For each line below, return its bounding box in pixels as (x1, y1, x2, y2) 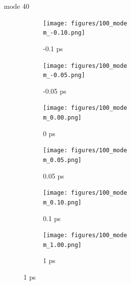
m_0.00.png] (43, 114, 82, 122)
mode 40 (4, 1, 29, 11)
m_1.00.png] (43, 241, 82, 248)
